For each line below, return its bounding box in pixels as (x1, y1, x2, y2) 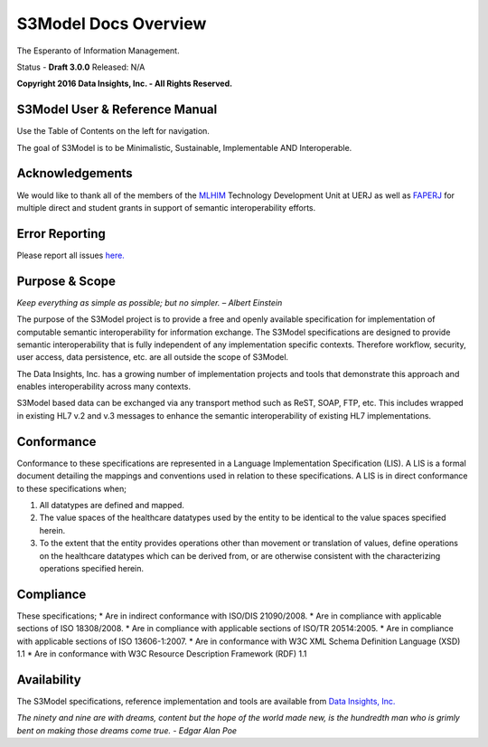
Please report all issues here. (16, 250, 126, 260)
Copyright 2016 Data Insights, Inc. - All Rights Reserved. (16, 78, 233, 90)
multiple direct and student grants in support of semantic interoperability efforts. (16, 202, 316, 213)
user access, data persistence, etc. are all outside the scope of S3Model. (16, 352, 289, 363)
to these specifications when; (16, 483, 127, 494)
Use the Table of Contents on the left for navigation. (16, 126, 210, 137)
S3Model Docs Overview (16, 14, 207, 33)
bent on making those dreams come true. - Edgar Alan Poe (16, 724, 238, 736)
